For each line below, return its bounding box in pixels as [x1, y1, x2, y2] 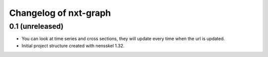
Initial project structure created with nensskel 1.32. [21, 43, 125, 49]
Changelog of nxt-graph [9, 7, 111, 18]
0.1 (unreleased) [9, 22, 64, 31]
